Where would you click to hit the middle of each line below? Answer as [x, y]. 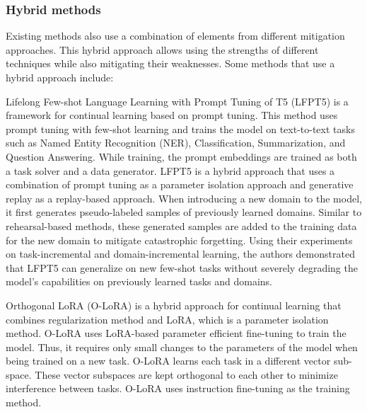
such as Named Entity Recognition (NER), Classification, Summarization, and [176, 143]
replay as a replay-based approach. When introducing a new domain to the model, [184, 198]
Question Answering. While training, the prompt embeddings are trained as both [181, 156]
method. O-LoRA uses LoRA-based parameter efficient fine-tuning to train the [176, 333]
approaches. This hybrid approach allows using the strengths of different [162, 49]
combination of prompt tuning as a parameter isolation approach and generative [180, 184]
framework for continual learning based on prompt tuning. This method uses [172, 115]
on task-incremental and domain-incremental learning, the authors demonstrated [180, 254]
